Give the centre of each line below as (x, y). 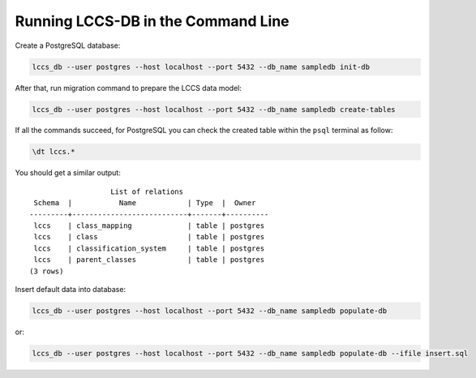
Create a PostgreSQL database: (68, 45)
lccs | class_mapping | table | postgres (149, 226)
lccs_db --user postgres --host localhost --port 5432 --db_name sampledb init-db (201, 67)
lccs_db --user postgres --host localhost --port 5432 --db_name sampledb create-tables (214, 109)
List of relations (147, 191)
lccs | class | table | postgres (149, 237)
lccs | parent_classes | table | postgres (149, 260)
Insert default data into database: (70, 289)
